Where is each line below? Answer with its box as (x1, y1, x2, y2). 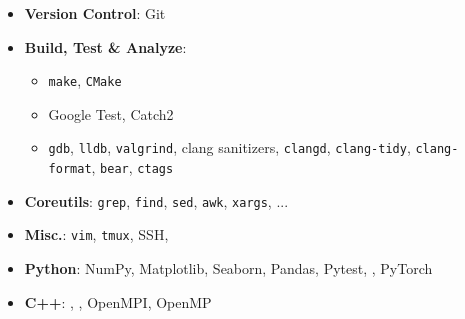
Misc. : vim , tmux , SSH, (24, 224, 169, 245)
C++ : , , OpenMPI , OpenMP (24, 291, 212, 312)
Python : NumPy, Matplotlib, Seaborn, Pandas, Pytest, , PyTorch (24, 258, 433, 279)
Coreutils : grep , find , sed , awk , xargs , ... (24, 190, 289, 211)
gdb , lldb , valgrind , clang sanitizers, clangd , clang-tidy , (48, 137, 411, 158)
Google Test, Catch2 (48, 103, 174, 124)
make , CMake (48, 70, 122, 91)
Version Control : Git (24, 3, 166, 23)
